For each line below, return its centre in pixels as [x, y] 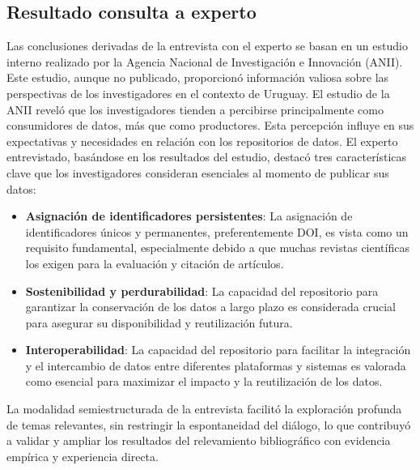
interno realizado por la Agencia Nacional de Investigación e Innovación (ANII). [205, 61]
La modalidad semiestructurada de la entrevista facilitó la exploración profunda [204, 409]
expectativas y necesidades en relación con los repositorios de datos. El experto [202, 141]
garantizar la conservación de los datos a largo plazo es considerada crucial [210, 307]
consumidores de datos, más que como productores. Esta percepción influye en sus [210, 125]
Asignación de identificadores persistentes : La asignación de [189, 216]
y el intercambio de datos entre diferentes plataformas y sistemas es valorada [216, 365]
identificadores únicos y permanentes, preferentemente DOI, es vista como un [217, 231]
